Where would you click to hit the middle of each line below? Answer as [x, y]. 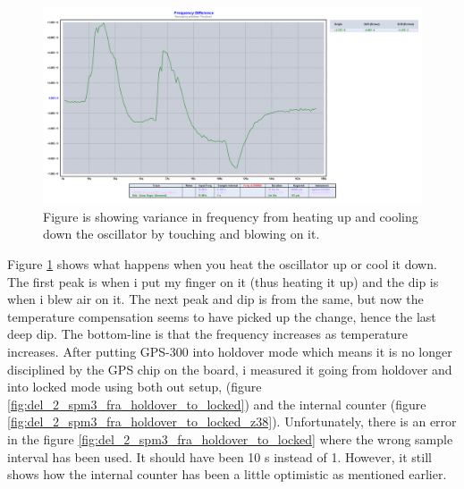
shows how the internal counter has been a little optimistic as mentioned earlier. [227, 474]
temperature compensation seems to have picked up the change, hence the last [222, 316]
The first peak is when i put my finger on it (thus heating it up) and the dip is [223, 281]
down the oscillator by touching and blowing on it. [181, 234]
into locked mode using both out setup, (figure [135, 387]
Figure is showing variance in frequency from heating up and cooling [231, 216]
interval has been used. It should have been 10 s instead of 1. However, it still [219, 456]
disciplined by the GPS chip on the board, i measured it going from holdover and [230, 369]
